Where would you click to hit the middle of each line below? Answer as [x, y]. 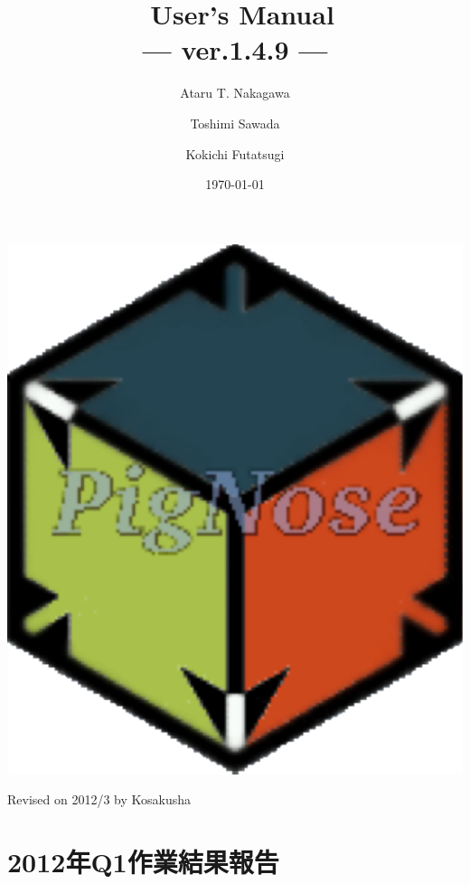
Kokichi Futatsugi [235, 153]
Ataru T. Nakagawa [235, 93]
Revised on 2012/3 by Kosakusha [99, 799]
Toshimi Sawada [235, 123]
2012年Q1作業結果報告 [143, 861]
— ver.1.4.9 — [235, 49]
